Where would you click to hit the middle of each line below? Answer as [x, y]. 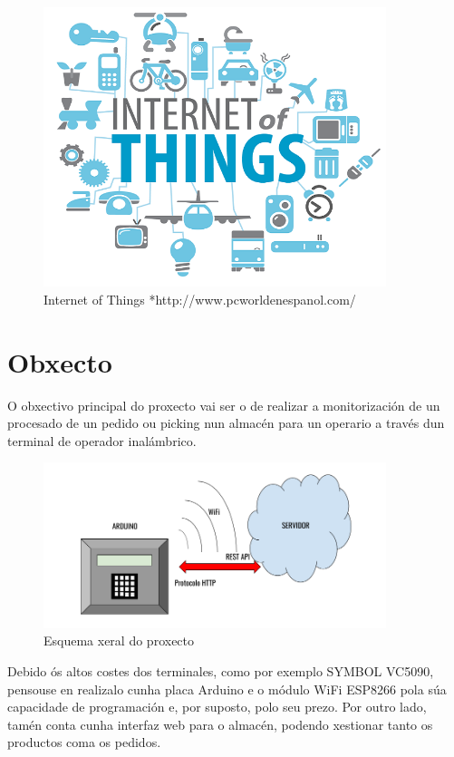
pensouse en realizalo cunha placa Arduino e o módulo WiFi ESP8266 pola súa [227, 689]
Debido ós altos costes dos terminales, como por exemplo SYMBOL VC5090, [221, 670]
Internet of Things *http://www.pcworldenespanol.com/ [200, 299]
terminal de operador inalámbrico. [102, 440]
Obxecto [60, 361]
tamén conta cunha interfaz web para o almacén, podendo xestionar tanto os [220, 724]
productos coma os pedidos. [84, 742]
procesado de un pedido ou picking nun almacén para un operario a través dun [226, 423]
